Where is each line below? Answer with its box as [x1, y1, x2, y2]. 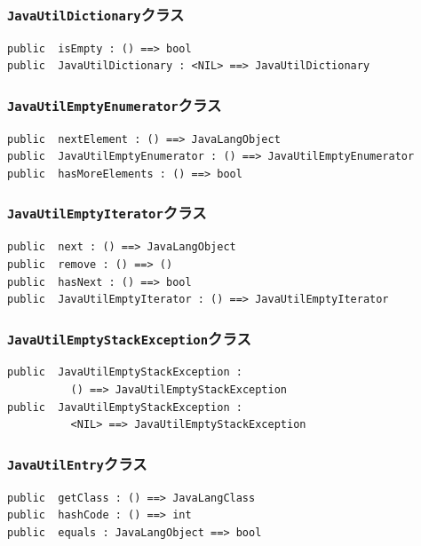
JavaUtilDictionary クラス [7, 3, 185, 25]
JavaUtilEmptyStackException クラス [7, 327, 251, 349]
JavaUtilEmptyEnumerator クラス [7, 93, 222, 115]
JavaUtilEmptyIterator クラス [7, 202, 207, 224]
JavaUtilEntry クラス [7, 452, 147, 474]
